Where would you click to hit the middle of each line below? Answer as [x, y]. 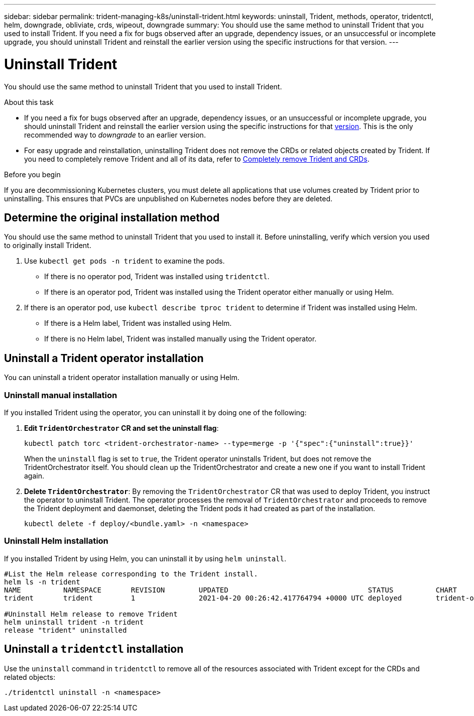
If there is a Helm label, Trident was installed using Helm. [138, 323]
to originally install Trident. [48, 246]
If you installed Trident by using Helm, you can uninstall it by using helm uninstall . [145, 558]
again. [34, 475]
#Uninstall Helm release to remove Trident [91, 614]
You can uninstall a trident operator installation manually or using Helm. [122, 378]
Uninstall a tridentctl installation [94, 649]
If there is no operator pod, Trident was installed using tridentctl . [157, 277]
